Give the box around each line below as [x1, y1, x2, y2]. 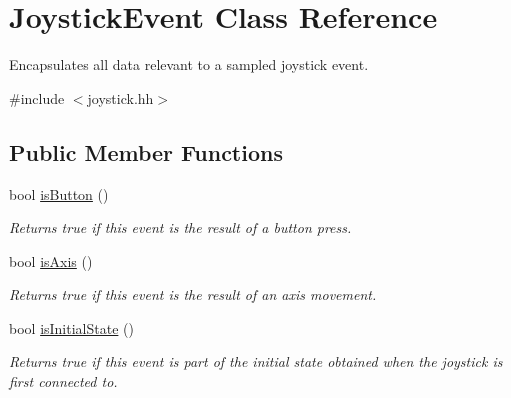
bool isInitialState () [9, 317, 134, 338]
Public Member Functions [9, 136, 283, 167]
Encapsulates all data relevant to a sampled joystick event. [9, 54, 369, 75]
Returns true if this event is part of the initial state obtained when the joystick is [9, 351, 503, 372]
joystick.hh [87, 87, 154, 108]
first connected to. [9, 371, 118, 392]
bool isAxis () [9, 250, 93, 271]
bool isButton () [9, 183, 109, 204]
